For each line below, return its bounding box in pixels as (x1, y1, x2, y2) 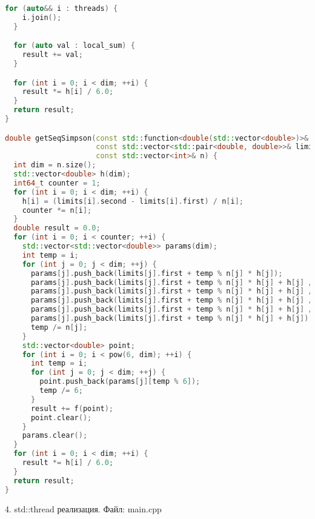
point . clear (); (30, 413, 92, 422)
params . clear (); (22, 431, 88, 440)
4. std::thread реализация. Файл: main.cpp (5, 502, 162, 515)
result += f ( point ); (30, 404, 114, 413)
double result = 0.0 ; (13, 224, 101, 233)
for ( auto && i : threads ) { (5, 4, 118, 13)
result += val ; (22, 50, 83, 59)
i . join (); (22, 13, 62, 22)
